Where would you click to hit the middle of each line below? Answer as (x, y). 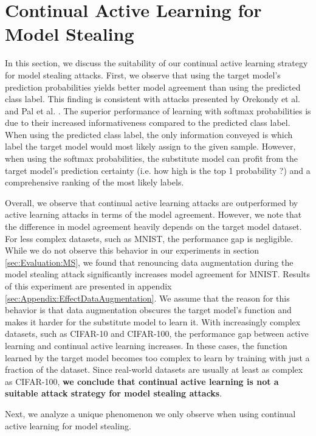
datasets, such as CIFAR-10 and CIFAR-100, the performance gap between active (157, 334)
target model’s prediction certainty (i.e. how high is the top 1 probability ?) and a (158, 170)
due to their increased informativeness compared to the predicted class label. (148, 123)
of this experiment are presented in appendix (88, 286)
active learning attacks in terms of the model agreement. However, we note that (153, 214)
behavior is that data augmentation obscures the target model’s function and (148, 310)
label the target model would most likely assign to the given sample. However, (150, 146)
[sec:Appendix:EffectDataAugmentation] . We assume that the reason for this (147, 298)
